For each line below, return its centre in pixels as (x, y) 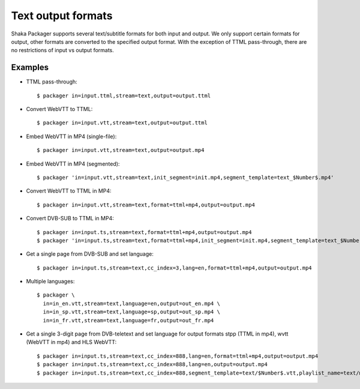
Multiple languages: (50, 282)
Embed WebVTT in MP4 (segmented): (73, 164)
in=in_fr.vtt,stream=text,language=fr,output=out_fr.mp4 (128, 320)
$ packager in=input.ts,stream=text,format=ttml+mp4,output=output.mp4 (144, 232)
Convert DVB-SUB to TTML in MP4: (70, 219)
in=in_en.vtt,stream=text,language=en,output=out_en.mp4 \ (131, 303)
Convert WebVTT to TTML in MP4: (69, 191)
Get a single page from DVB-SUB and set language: (90, 254)
